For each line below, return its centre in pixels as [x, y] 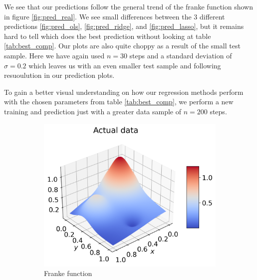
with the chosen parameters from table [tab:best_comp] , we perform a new [119, 102]
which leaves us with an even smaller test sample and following [125, 65]
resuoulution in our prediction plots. [59, 75]
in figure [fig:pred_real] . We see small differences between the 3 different [115, 16]
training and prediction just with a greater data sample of [93, 111]
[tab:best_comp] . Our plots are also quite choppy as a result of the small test [122, 46]
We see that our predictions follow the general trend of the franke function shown [128, 6]
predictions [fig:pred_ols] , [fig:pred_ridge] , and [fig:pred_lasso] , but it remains [124, 26]
